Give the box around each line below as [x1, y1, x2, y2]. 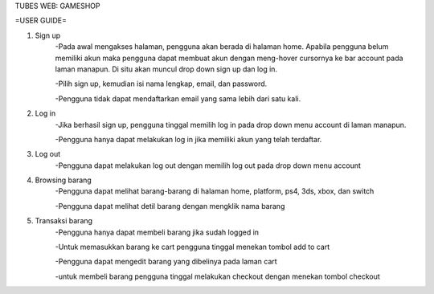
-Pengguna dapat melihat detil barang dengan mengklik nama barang [55, 201, 285, 210]
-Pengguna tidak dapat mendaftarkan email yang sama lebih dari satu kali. [55, 93, 301, 104]
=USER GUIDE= [14, 16, 68, 26]
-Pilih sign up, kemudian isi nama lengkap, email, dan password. [55, 79, 268, 88]
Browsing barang [35, 175, 92, 185]
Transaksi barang [35, 216, 92, 226]
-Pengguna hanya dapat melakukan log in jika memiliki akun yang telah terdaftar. [55, 134, 322, 144]
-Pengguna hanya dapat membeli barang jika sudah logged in [55, 227, 260, 237]
